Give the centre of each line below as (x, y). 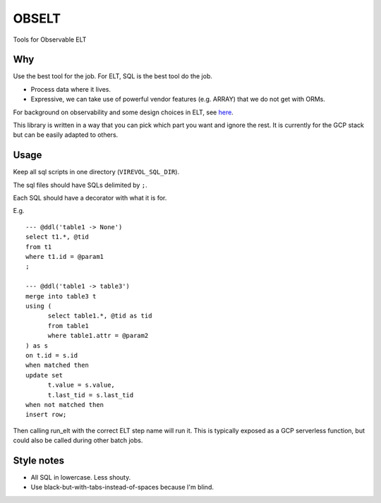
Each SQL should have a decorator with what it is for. (90, 198)
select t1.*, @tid (58, 237)
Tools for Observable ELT (50, 40)
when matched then (58, 365)
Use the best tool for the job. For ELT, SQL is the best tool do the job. (113, 76)
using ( (39, 306)
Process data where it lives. (71, 89)
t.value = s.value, (81, 385)
